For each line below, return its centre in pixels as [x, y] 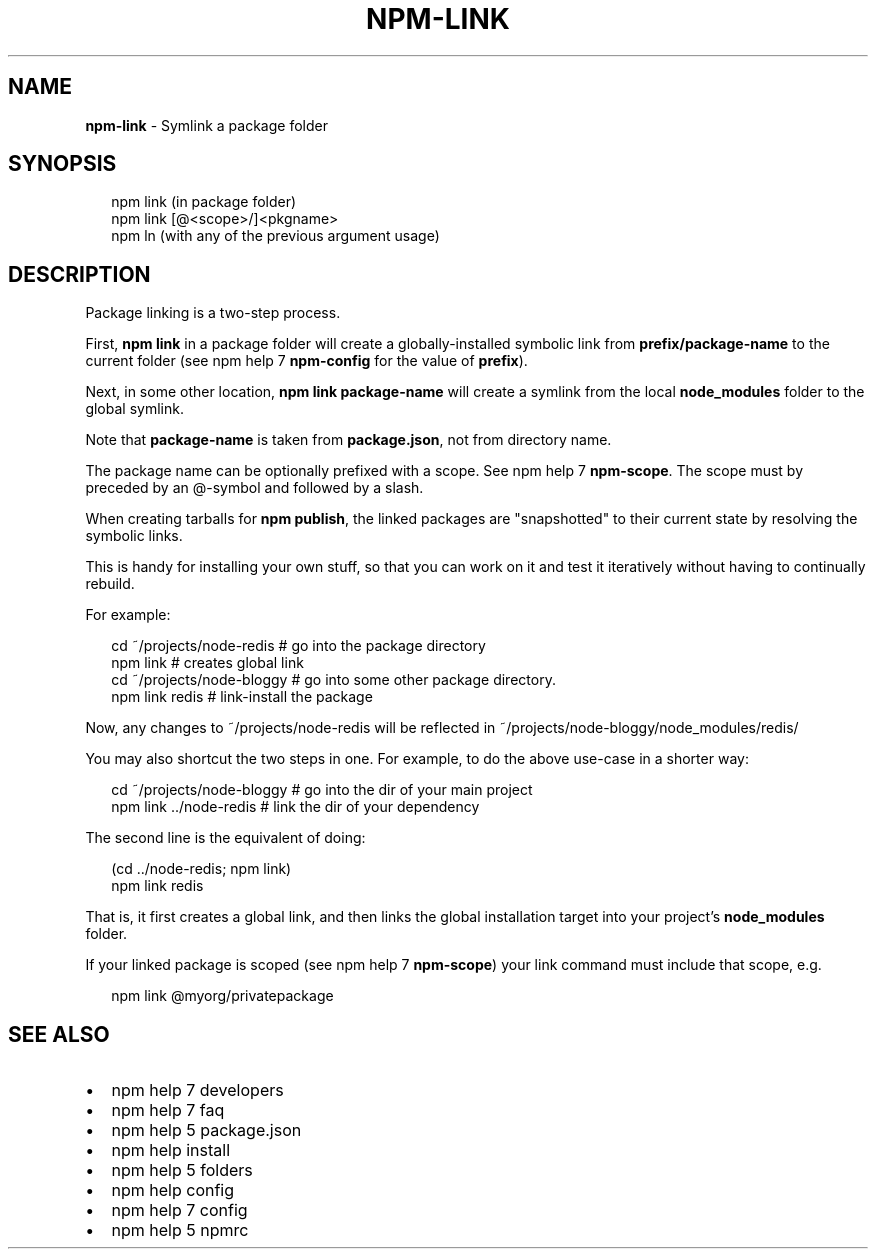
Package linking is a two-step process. [213, 313]
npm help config [173, 1190]
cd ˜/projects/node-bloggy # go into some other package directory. [333, 680]
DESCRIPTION [79, 274]
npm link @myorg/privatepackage [222, 996]
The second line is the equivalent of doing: [225, 838]
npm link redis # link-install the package [242, 697]
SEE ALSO [59, 1034]
